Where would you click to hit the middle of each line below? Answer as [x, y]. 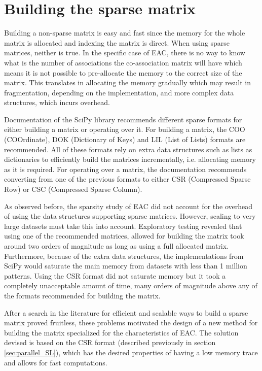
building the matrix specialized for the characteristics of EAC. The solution [121, 332]
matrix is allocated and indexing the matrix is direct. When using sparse [117, 42]
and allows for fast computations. [56, 362]
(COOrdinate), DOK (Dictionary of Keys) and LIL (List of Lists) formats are [125, 139]
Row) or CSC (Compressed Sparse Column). [73, 189]
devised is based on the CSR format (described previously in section [110, 342]
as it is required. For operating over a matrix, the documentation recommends [125, 169]
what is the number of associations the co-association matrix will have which [123, 62]
